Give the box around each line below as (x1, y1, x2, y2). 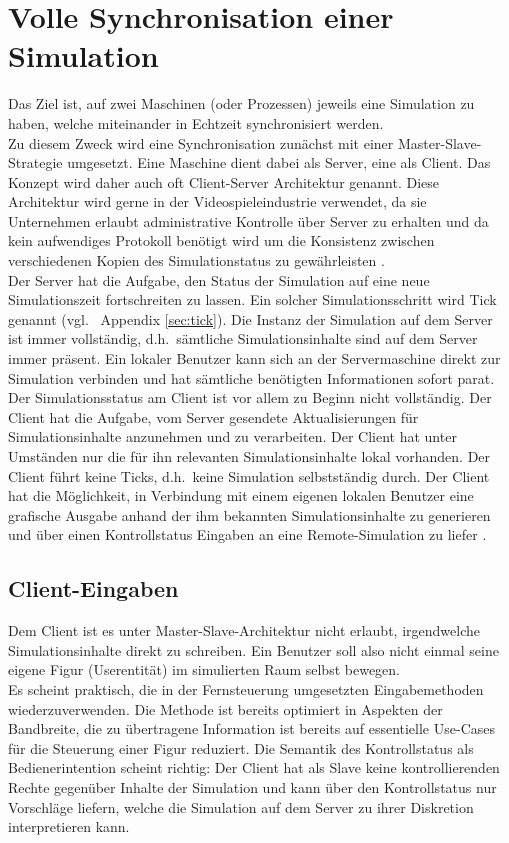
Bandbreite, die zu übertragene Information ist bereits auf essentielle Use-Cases (8, 718, 496, 739)
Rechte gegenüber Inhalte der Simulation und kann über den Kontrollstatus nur (8, 776, 497, 797)
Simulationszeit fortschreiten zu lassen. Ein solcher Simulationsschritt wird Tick (8, 289, 497, 310)
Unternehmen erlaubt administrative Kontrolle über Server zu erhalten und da (8, 210, 489, 231)
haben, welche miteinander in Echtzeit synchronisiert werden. (8, 112, 384, 133)
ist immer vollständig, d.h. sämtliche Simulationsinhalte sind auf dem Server (8, 328, 478, 349)
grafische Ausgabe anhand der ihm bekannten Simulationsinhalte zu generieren (8, 504, 491, 525)
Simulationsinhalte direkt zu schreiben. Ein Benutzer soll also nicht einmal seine (8, 639, 499, 660)
